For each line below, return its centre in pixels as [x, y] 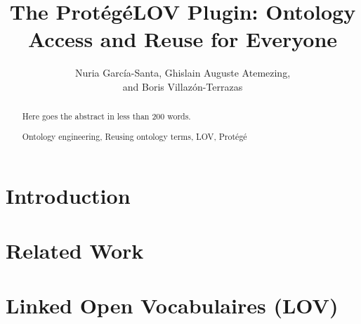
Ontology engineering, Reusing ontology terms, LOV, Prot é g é [134, 136]
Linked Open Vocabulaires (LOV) [172, 305]
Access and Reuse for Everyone [183, 39]
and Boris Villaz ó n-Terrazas [183, 86]
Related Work [75, 250]
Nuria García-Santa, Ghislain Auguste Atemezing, [183, 73]
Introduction [68, 195]
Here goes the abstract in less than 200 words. [106, 116]
